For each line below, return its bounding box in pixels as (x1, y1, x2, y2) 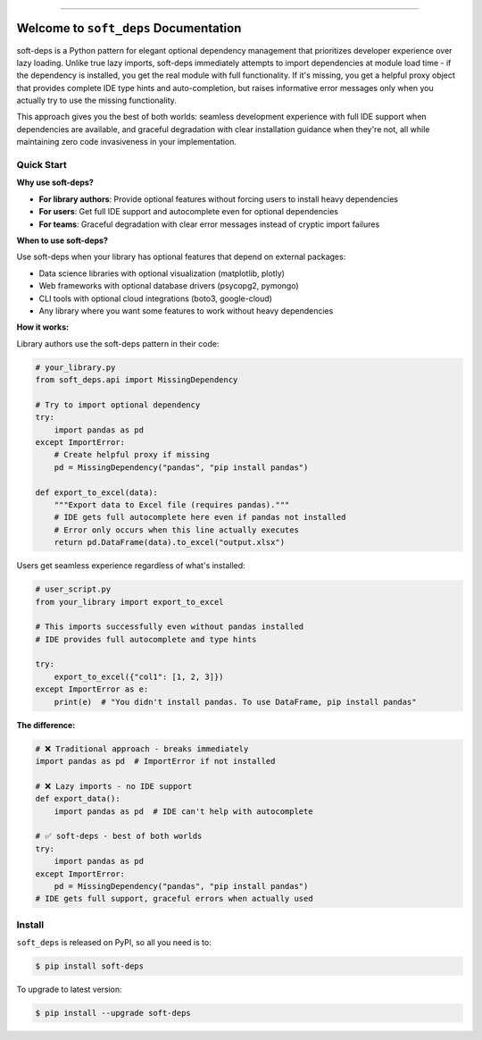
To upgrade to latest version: (16, 984, 122, 994)
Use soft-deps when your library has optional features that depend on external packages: (16, 251, 346, 263)
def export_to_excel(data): (35, 487, 158, 498)
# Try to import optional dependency (35, 399, 201, 410)
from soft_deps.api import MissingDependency (35, 375, 238, 385)
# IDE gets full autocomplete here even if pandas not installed (54, 512, 346, 523)
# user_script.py (35, 584, 112, 594)
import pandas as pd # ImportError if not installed (35, 756, 276, 766)
